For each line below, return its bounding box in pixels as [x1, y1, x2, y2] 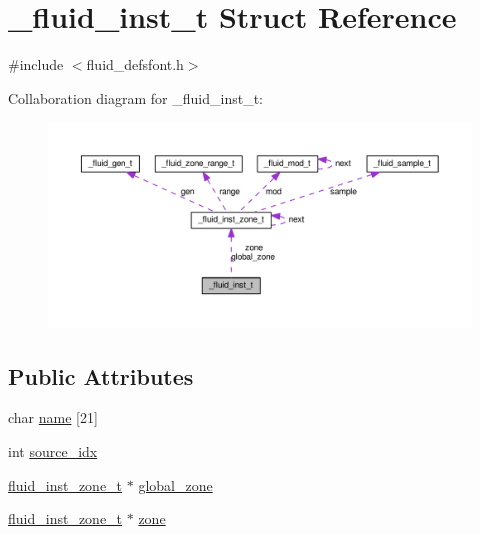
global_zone [138, 474, 213, 495]
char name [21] [8, 407, 98, 428]
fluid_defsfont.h [86, 54, 184, 75]
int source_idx [8, 441, 98, 462]
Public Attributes [8, 360, 194, 391]
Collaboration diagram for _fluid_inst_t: [8, 87, 263, 108]
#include [8, 54, 64, 75]
